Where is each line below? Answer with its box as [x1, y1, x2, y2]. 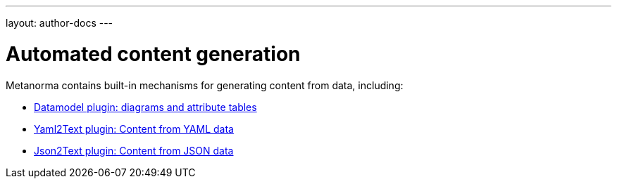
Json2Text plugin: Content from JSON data [34, 144, 234, 157]
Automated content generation [6, 41, 301, 66]
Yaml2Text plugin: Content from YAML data [34, 122, 234, 135]
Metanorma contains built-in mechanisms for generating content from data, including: [6, 79, 404, 91]
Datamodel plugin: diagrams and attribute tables [34, 100, 257, 113]
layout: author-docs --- [6, 17, 113, 29]
